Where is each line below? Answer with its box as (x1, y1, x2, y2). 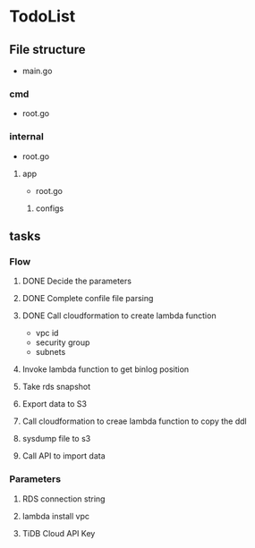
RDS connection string (21, 493, 106, 504)
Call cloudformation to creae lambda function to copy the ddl (21, 416, 248, 426)
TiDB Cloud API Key (21, 527, 96, 538)
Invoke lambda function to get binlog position (21, 364, 190, 375)
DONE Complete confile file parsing (21, 293, 154, 304)
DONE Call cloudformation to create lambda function (21, 310, 217, 321)
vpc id (35, 328, 59, 339)
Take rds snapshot (21, 382, 91, 392)
